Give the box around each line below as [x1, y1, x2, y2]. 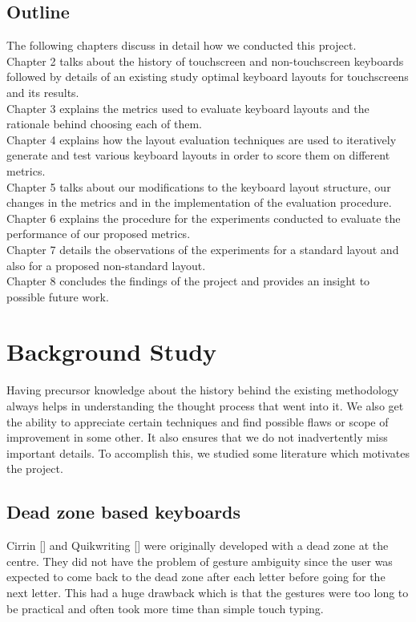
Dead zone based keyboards [6, 499, 241, 524]
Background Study [6, 335, 217, 368]
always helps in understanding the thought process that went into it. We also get [6, 398, 404, 414]
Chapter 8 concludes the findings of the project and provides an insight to [6, 273, 370, 289]
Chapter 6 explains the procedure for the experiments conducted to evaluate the [6, 209, 401, 226]
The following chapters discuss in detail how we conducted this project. [6, 37, 357, 54]
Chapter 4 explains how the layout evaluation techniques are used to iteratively [6, 131, 397, 147]
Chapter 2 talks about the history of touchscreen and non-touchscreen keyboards [6, 52, 404, 69]
